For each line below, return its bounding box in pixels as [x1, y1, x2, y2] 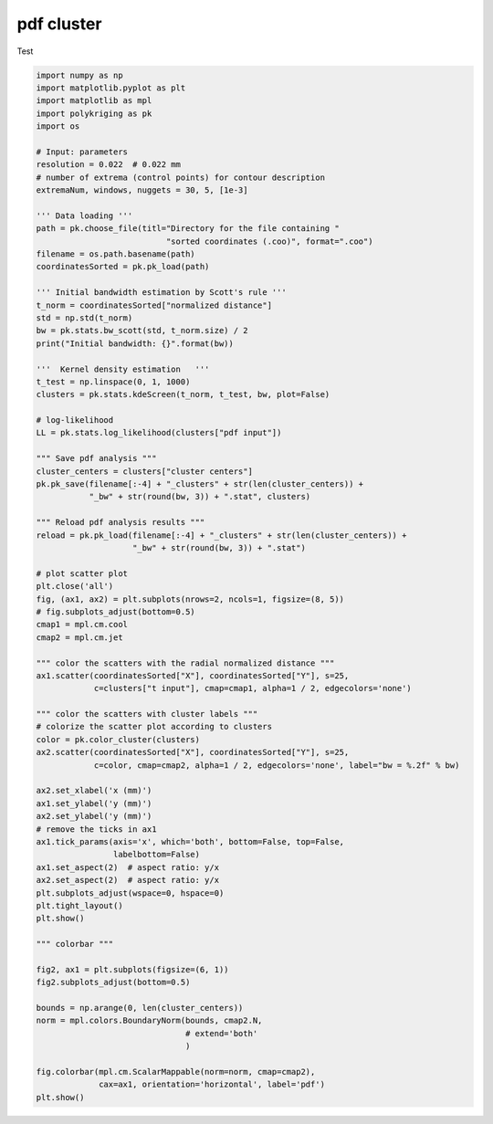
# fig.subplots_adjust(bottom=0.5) [36, 606, 195, 616]
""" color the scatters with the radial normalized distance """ [36, 657, 335, 668]
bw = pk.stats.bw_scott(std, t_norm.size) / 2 [36, 325, 248, 336]
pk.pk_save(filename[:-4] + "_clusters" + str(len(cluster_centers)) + [36, 479, 364, 489]
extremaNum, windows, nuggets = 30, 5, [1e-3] [36, 185, 248, 195]
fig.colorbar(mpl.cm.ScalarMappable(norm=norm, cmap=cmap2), [36, 1066, 316, 1077]
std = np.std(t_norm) [36, 312, 133, 323]
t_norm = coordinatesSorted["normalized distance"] [36, 299, 273, 310]
